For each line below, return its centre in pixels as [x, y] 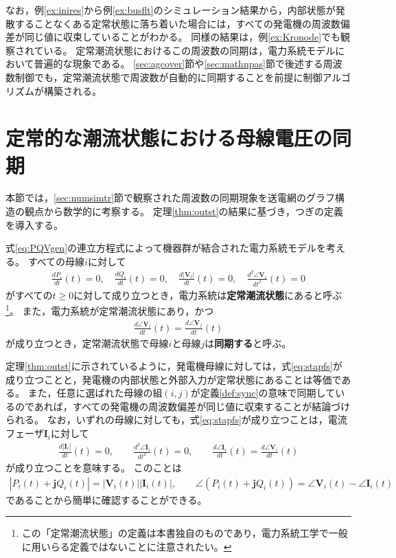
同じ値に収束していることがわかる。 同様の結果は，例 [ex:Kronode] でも [183, 37]
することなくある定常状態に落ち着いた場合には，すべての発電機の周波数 [178, 23]
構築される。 [72, 90]
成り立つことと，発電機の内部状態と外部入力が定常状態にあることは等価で [174, 379]
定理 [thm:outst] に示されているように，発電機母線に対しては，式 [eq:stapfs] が [174, 366]
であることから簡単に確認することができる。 [106, 499]
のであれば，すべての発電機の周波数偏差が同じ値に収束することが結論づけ [183, 406]
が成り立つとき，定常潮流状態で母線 [87, 343]
